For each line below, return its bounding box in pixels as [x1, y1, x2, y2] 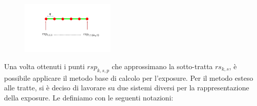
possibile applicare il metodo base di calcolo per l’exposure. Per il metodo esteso [4, 72, 253, 83]
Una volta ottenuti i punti [4, 61, 85, 71]
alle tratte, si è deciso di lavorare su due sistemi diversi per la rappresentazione [4, 82, 249, 93]
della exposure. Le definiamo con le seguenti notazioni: [4, 92, 173, 102]
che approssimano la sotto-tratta [112, 61, 213, 71]
